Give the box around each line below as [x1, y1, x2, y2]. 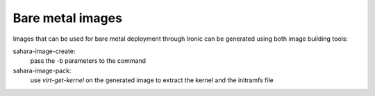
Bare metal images [12, 10, 123, 26]
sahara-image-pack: [12, 66, 72, 75]
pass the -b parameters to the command [30, 57, 146, 65]
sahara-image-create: [12, 47, 76, 55]
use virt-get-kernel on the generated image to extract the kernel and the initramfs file [30, 76, 274, 84]
